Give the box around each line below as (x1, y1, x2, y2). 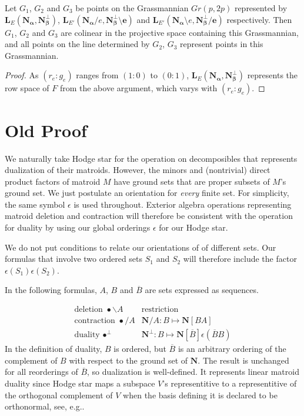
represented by (234, 2, 288, 14)
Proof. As (5, 69, 39, 81)
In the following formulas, (5, 284, 97, 296)
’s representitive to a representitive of (162, 377, 297, 389)
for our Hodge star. (159, 221, 228, 234)
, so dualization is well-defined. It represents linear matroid (87, 365, 299, 378)
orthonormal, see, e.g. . (5, 400, 85, 412)
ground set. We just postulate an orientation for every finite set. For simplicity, (5, 187, 289, 199)
